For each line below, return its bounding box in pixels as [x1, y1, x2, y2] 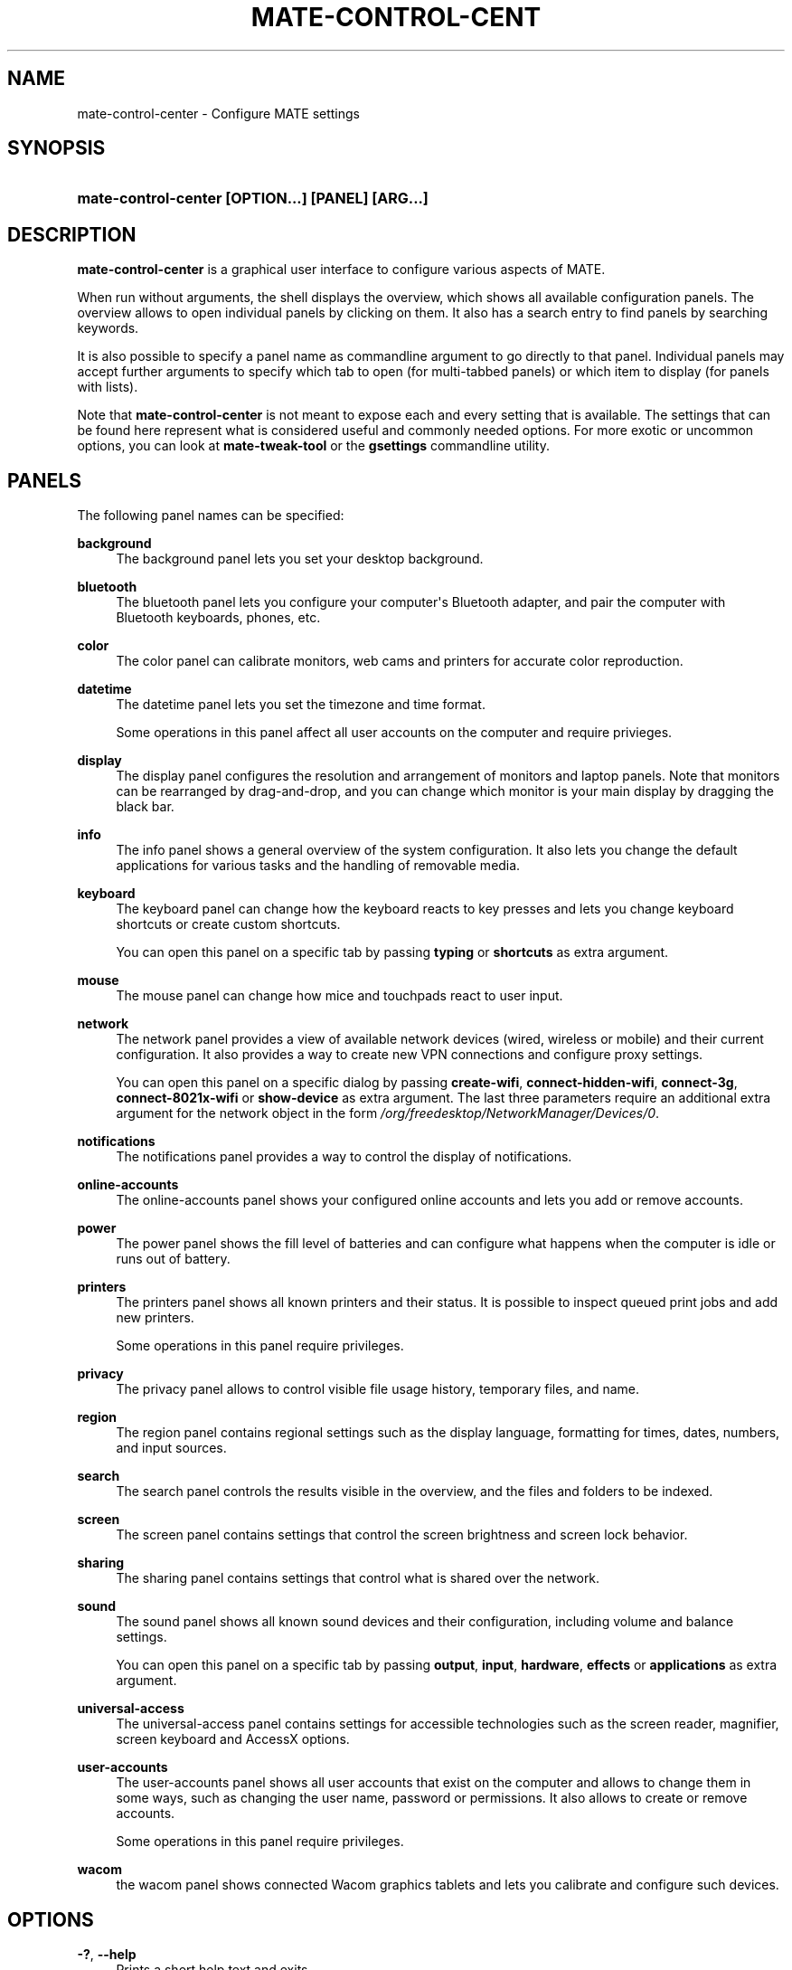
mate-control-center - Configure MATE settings [77, 105, 361, 121]
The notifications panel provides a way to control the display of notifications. [116, 1149, 572, 1165]
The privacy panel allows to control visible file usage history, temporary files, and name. [116, 1381, 640, 1397]
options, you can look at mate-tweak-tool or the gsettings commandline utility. [77, 438, 550, 454]
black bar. [116, 799, 174, 815]
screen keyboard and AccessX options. [116, 1731, 350, 1747]
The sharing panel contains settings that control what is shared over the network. [116, 1570, 600, 1586]
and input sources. [116, 1440, 227, 1456]
